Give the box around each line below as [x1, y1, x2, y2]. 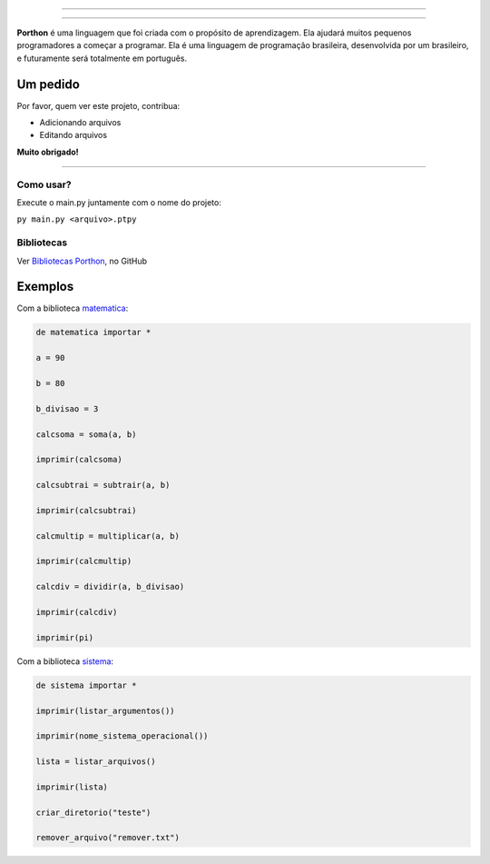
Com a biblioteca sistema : [16, 655, 113, 667]
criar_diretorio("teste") [35, 807, 152, 818]
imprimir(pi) [35, 632, 94, 642]
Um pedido [16, 76, 81, 92]
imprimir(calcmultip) [35, 556, 132, 567]
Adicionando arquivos [39, 117, 122, 128]
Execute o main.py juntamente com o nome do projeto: [16, 197, 221, 208]
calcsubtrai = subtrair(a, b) [35, 480, 171, 491]
